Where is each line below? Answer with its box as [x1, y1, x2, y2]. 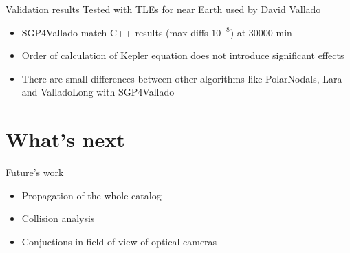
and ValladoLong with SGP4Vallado [21, 85, 175, 99]
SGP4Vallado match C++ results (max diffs [21, 25, 208, 39]
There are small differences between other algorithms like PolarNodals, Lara [21, 71, 342, 85]
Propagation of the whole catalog [21, 188, 162, 202]
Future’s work [6, 165, 64, 179]
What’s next [6, 125, 125, 153]
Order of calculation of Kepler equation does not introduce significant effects [21, 48, 344, 63]
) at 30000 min [230, 25, 292, 39]
